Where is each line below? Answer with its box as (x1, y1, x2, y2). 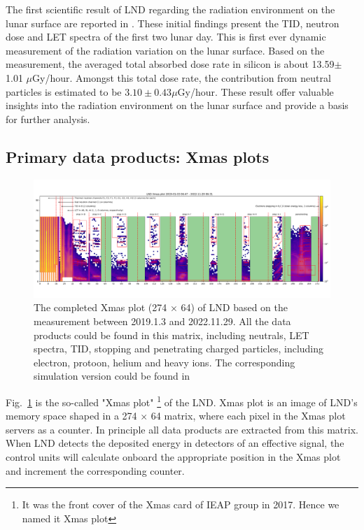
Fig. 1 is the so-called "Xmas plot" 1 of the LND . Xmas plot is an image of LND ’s (6, 393, 358, 409)
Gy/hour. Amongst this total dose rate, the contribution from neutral (32, 70, 331, 85)
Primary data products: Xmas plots (6, 145, 269, 167)
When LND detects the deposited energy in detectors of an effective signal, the (6, 436, 344, 450)
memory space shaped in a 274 (6, 408, 137, 423)
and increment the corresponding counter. (6, 463, 185, 478)
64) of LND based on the (181, 300, 288, 315)
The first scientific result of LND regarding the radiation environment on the (6, 2, 335, 16)
